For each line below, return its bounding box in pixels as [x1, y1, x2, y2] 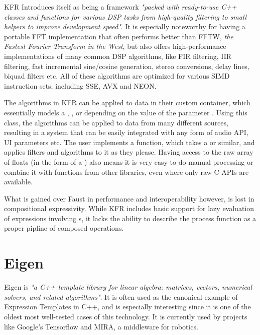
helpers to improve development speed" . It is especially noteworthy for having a [4, 21, 245, 32]
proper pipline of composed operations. [4, 223, 124, 233]
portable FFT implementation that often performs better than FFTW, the [4, 31, 233, 41]
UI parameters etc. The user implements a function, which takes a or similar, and [4, 137, 255, 147]
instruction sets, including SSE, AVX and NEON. [4, 80, 157, 91]
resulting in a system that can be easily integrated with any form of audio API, [4, 127, 248, 138]
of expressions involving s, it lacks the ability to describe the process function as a [4, 213, 256, 223]
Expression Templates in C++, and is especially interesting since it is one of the [4, 301, 251, 312]
